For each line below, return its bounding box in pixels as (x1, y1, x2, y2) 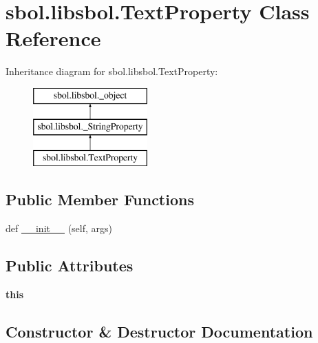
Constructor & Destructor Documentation (6, 320, 313, 342)
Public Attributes (6, 255, 134, 276)
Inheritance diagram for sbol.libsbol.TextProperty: (6, 64, 218, 79)
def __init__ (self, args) (6, 221, 112, 236)
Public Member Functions (6, 189, 194, 210)
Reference (6, 24, 101, 52)
